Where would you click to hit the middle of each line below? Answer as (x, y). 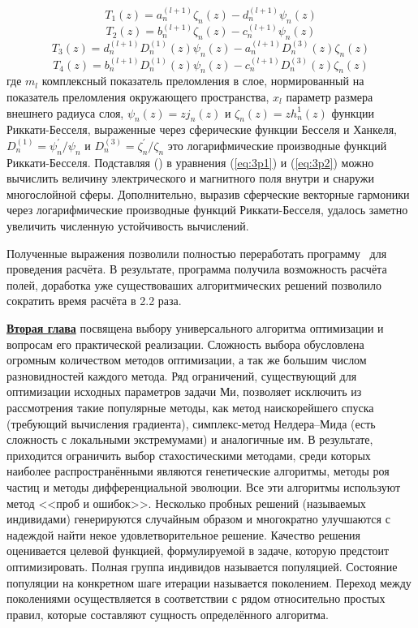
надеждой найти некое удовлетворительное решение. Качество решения (184, 534)
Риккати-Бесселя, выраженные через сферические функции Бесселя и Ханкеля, (202, 129)
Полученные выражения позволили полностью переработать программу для (197, 253)
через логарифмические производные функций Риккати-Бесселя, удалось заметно (207, 210)
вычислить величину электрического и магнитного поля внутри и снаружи (190, 178)
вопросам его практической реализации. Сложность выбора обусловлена (185, 344)
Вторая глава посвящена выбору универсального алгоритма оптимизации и (195, 328)
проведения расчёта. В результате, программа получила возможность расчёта (197, 269)
